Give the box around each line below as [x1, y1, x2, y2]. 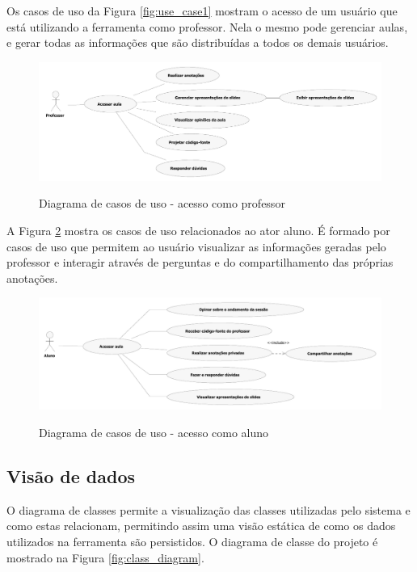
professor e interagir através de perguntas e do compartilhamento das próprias [6, 254, 394, 271]
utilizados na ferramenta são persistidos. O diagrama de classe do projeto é [6, 533, 378, 550]
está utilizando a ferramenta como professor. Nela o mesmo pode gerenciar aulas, [6, 18, 408, 35]
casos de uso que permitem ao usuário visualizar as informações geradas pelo [6, 238, 386, 254]
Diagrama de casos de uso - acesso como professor [39, 195, 285, 212]
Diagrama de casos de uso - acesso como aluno [39, 424, 269, 441]
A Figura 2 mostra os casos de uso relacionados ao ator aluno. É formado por [6, 221, 390, 238]
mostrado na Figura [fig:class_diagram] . [6, 549, 204, 566]
